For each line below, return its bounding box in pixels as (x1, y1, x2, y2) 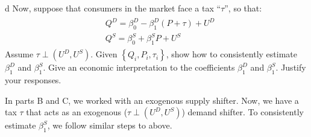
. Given (90, 48, 118, 60)
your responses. (5, 74, 61, 86)
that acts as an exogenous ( (26, 106, 128, 118)
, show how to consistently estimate (166, 48, 297, 60)
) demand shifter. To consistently (181, 106, 304, 118)
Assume (5, 48, 34, 60)
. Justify (275, 61, 306, 74)
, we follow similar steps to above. (47, 119, 172, 132)
